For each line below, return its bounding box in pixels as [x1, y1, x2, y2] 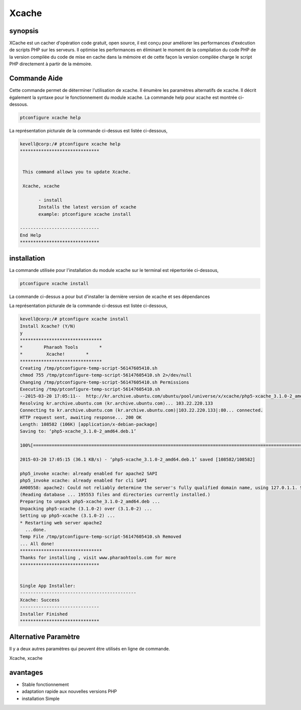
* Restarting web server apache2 [20, 520, 102, 525]
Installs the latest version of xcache [38, 204, 136, 210]
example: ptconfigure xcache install [38, 211, 131, 217]
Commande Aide [9, 74, 63, 83]
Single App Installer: [20, 583, 76, 589]
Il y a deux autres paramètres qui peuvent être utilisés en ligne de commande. [9, 646, 170, 652]
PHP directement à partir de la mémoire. [9, 61, 92, 67]
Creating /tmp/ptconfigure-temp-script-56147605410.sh [20, 365, 158, 371]
